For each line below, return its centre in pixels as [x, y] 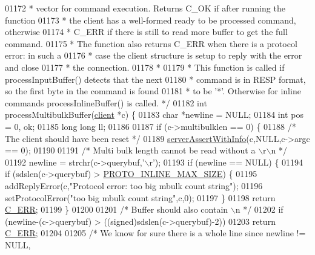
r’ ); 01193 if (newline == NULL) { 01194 [226, 162]
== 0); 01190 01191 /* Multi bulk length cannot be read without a [130, 150]
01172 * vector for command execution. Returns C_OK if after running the [145, 8]
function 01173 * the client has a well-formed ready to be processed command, [151, 20]
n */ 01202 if [259, 209]
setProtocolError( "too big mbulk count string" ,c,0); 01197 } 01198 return [140, 197]
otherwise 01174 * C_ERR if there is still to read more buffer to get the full [146, 32]
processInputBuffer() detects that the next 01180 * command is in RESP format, [155, 79]
